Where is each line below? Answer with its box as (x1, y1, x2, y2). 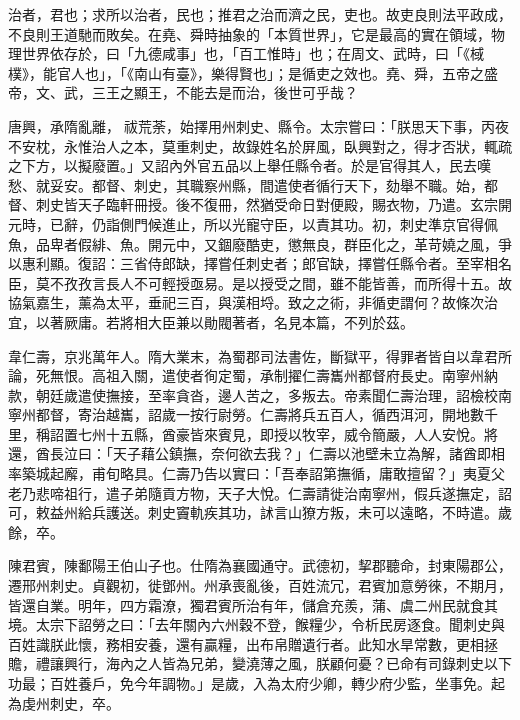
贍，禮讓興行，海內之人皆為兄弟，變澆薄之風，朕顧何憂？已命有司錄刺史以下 (8, 653, 512, 674)
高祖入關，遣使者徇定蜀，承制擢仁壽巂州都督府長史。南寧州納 (91, 365, 498, 386)
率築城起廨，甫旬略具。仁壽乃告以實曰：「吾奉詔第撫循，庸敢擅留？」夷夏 (8, 463, 491, 484)
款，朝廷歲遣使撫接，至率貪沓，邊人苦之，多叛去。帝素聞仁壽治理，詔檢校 (8, 384, 498, 405)
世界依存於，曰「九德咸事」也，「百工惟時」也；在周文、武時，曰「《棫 (21, 43, 484, 64)
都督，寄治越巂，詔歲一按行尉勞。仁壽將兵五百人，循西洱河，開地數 (35, 404, 484, 425)
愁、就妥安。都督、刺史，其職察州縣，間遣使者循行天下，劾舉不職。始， (8, 174, 484, 195)
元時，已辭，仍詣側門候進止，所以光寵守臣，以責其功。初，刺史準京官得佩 (8, 213, 498, 234)
